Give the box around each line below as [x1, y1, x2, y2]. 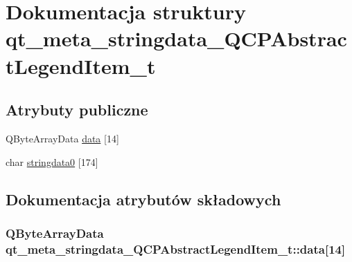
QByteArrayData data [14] [6, 131, 119, 145]
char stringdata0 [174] [6, 154, 98, 169]
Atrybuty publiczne [6, 99, 148, 120]
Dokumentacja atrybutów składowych [6, 188, 281, 209]
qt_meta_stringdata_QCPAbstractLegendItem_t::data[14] [6, 240, 346, 257]
